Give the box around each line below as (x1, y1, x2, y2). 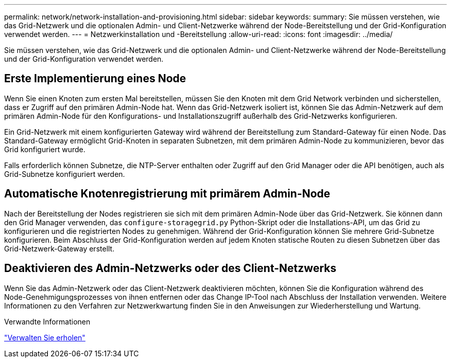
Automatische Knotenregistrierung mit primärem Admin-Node (4, 187, 331, 201)
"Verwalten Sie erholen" (4, 333, 85, 342)
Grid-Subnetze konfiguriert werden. (4, 169, 125, 178)
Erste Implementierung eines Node (4, 72, 186, 85)
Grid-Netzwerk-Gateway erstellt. (4, 244, 115, 253)
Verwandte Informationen (4, 317, 91, 326)
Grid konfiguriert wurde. (4, 144, 85, 154)
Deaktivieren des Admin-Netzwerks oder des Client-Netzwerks (4, 262, 337, 275)
